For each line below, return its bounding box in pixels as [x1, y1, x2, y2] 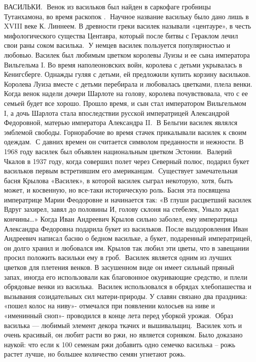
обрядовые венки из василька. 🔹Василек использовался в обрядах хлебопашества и [4, 281, 252, 292]
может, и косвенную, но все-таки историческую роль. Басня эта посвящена [4, 185, 230, 195]
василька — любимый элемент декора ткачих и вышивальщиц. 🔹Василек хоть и [4, 320, 242, 330]
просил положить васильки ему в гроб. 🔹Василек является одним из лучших [4, 252, 232, 263]
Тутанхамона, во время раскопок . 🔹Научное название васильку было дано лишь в [4, 11, 249, 21]
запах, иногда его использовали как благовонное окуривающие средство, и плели [4, 271, 248, 282]
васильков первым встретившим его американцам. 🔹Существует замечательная [4, 165, 238, 176]
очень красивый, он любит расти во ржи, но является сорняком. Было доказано [4, 329, 243, 340]
